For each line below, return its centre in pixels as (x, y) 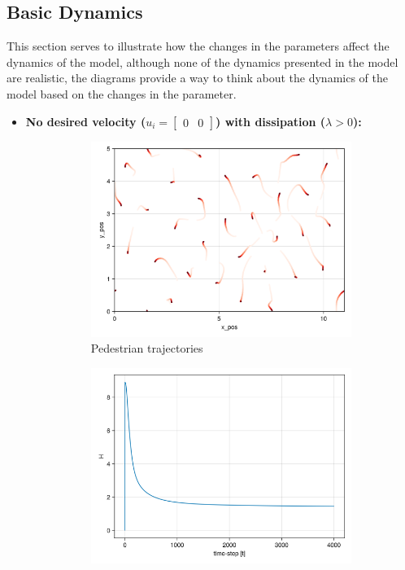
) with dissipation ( (271, 121)
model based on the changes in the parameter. (122, 93)
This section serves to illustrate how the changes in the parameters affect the (198, 46)
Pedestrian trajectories (147, 348)
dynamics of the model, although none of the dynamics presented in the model (202, 61)
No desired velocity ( (86, 121)
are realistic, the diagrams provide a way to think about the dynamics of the (197, 78)
